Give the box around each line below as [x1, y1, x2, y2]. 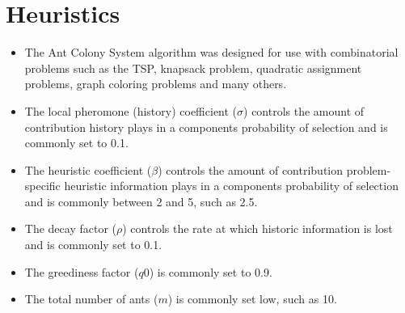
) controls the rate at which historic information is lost [122, 220, 393, 237]
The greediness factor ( [24, 263, 139, 280]
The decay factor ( [24, 220, 116, 237]
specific [24, 177, 61, 194]
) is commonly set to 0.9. [149, 263, 272, 280]
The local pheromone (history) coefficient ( [24, 102, 238, 119]
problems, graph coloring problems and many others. [24, 75, 287, 92]
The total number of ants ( [24, 290, 158, 307]
